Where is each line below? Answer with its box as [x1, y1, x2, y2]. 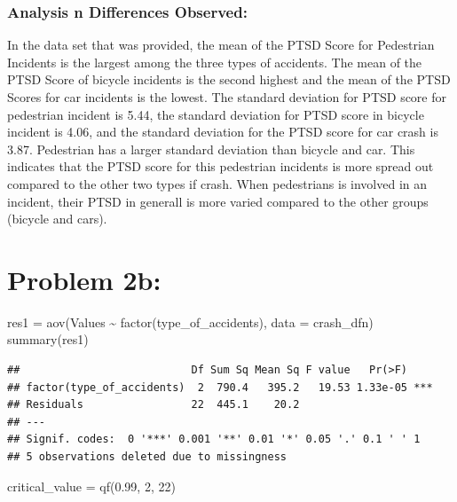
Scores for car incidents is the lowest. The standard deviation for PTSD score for [7, 88, 446, 106]
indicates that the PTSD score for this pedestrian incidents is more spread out [7, 157, 434, 176]
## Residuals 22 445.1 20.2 [7, 398, 300, 412]
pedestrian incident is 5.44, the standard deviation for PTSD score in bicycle [7, 105, 424, 123]
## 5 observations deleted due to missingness [7, 451, 287, 464]
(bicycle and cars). [7, 209, 107, 228]
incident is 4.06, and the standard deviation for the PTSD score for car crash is [7, 122, 438, 141]
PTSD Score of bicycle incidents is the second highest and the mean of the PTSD [7, 70, 451, 89]
